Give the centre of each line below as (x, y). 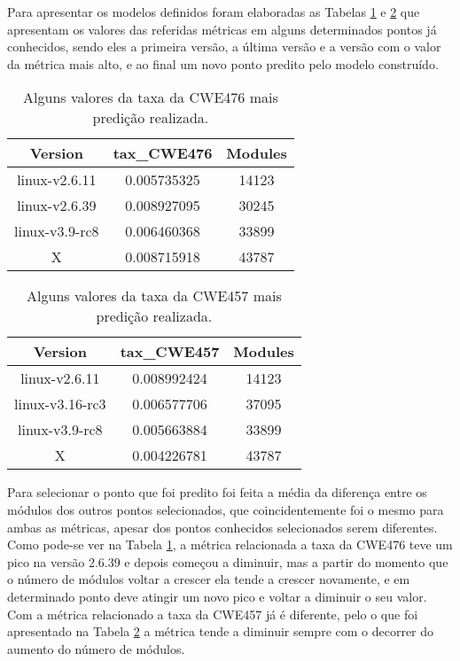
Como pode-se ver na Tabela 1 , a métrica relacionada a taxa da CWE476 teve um (230, 544)
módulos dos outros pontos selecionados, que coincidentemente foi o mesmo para (226, 509)
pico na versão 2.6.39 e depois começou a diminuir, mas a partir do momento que (228, 561)
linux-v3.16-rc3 (60, 404)
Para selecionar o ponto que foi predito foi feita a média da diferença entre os (217, 492)
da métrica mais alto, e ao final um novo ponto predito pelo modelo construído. (223, 63)
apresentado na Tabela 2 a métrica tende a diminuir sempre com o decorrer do (221, 631)
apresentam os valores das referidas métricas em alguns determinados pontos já (222, 29)
